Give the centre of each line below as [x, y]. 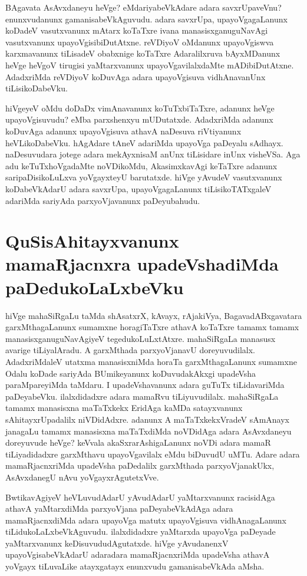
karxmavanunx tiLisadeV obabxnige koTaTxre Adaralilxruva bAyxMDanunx [143, 53]
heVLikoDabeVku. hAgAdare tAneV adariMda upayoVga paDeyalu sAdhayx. [144, 142]
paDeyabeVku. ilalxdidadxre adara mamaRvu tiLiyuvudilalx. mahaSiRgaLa [142, 396]
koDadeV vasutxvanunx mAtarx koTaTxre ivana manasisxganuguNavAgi [137, 30]
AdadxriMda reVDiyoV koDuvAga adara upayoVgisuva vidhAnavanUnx [136, 76]
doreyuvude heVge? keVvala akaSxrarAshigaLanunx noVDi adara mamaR [138, 442]
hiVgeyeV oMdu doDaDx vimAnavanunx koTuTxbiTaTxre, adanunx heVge [140, 108]
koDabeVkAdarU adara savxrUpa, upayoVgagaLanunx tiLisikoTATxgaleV [138, 188]
